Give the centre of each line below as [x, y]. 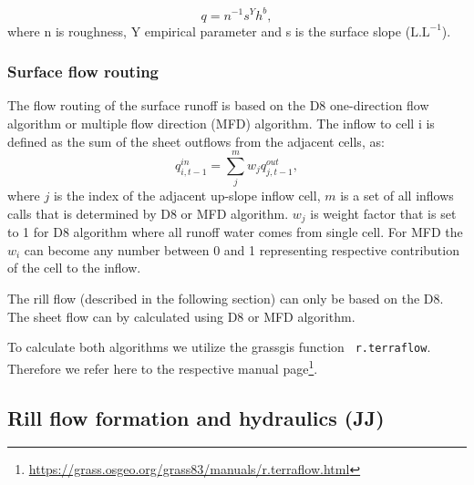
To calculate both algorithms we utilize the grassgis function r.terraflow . [219, 347]
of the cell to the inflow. [74, 268]
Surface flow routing [83, 72]
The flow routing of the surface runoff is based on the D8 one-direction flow [218, 105]
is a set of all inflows [397, 196]
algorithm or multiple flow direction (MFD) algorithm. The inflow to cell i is [221, 123]
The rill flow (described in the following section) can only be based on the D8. [226, 299]
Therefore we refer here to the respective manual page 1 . [163, 366]
